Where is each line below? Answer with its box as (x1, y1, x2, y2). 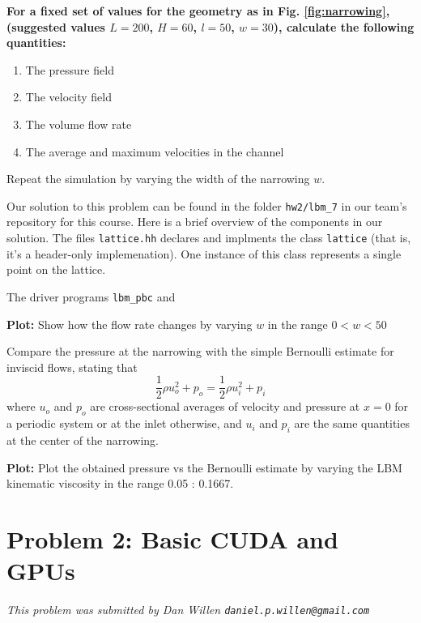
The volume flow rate (25, 115, 132, 132)
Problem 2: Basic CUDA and (6, 522, 338, 555)
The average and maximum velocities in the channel (25, 143, 284, 160)
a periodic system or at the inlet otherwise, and (6, 415, 242, 432)
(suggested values (6, 18, 105, 35)
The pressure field (25, 61, 114, 78)
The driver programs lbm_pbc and (6, 288, 176, 305)
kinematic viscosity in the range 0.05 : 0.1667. (6, 475, 234, 492)
